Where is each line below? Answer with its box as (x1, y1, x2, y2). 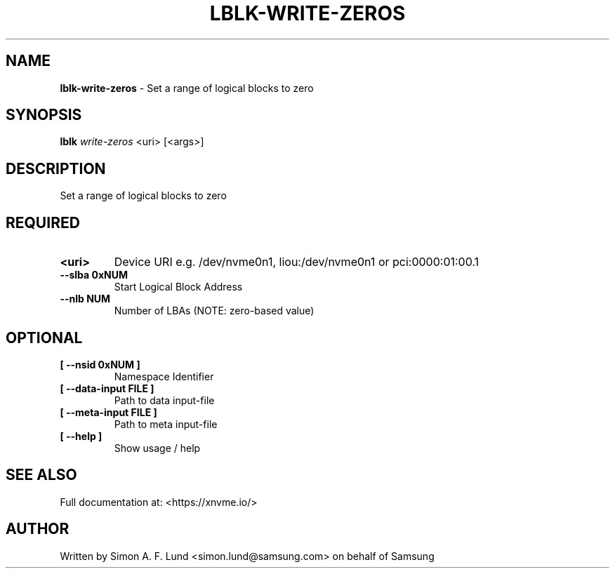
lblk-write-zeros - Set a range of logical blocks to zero (60, 81, 314, 94)
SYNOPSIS (6, 106, 82, 124)
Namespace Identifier (114, 370, 214, 382)
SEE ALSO (6, 466, 77, 484)
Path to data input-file (114, 394, 215, 406)
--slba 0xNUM (60, 269, 128, 281)
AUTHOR (6, 520, 70, 538)
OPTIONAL (6, 328, 83, 347)
